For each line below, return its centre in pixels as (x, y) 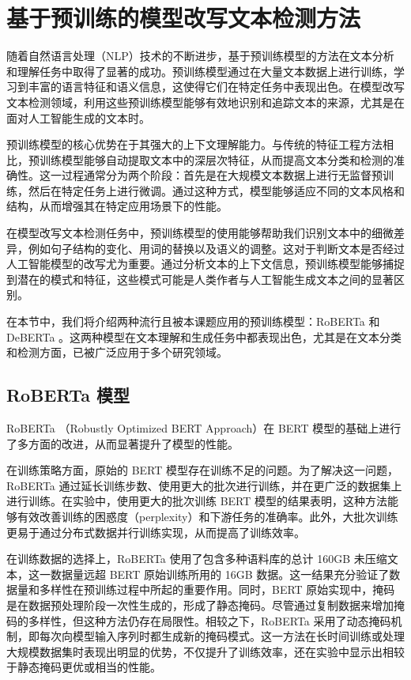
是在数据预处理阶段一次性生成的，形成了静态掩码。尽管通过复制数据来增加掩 (205, 604)
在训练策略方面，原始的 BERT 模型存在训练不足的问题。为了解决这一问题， (203, 470)
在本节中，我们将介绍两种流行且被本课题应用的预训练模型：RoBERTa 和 (193, 321)
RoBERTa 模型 (68, 395)
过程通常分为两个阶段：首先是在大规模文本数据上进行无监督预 (222, 175)
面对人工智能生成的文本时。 (78, 117)
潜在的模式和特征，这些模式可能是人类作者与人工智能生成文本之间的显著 (205, 279)
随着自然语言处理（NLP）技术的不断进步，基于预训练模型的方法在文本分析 (200, 56)
